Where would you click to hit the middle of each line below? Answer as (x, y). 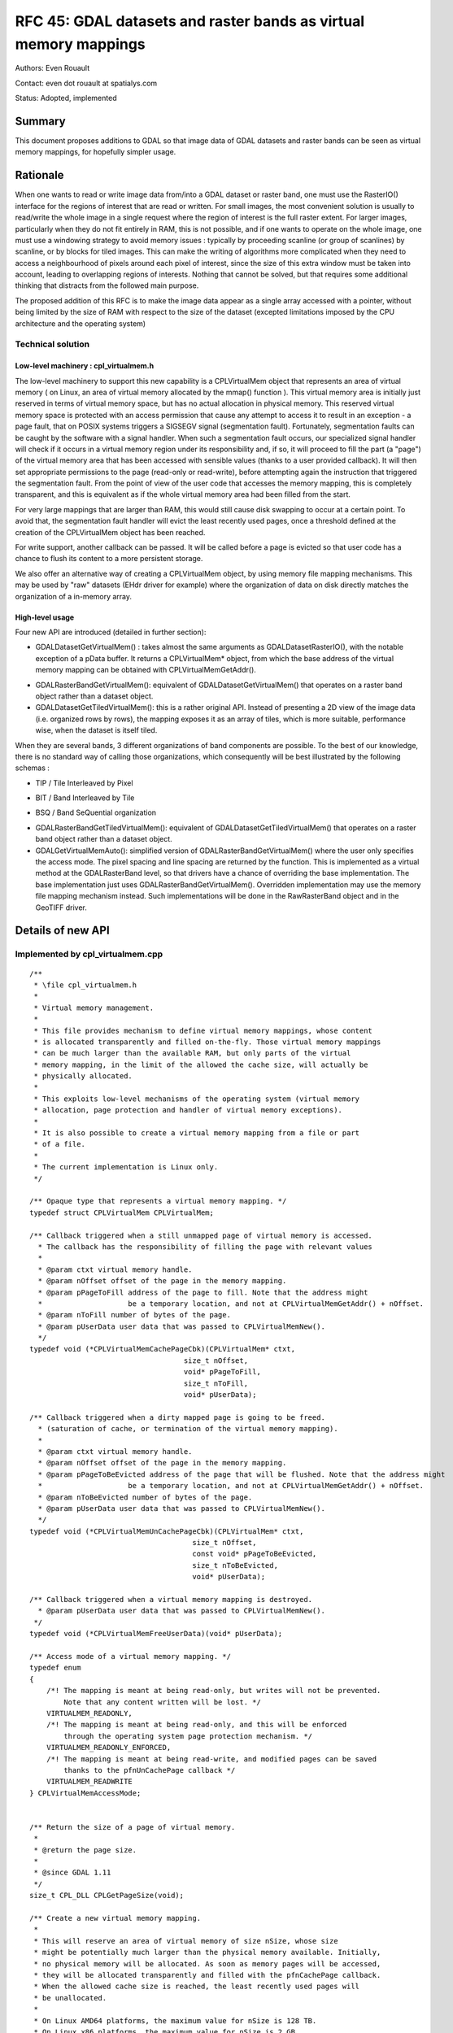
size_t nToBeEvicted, (235, 1565)
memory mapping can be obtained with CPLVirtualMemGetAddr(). (146, 670)
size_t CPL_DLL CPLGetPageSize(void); (107, 1896)
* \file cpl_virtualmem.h (85, 985)
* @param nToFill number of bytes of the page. (135, 1315)
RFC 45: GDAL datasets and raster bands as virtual (190, 21)
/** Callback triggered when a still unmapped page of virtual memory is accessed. (201, 1235)
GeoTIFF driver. (61, 908)
